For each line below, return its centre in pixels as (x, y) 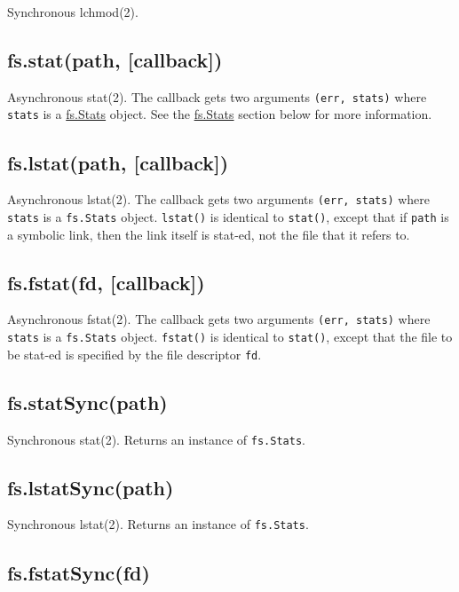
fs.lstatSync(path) (91, 487)
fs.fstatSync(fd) (79, 572)
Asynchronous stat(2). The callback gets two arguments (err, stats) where (217, 96)
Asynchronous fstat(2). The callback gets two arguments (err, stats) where (219, 319)
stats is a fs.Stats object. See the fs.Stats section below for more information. (220, 114)
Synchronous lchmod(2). (73, 12)
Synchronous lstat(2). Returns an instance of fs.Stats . (158, 524)
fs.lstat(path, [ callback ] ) (118, 162)
